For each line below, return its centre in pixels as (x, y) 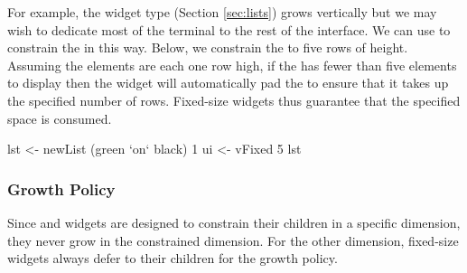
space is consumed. (60, 118)
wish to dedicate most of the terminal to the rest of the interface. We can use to (229, 29)
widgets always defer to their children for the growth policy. (173, 258)
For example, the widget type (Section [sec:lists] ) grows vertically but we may (222, 12)
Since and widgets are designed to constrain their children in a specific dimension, (234, 222)
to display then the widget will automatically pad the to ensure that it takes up (228, 83)
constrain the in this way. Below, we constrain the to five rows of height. (208, 47)
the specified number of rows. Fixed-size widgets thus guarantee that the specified (234, 100)
